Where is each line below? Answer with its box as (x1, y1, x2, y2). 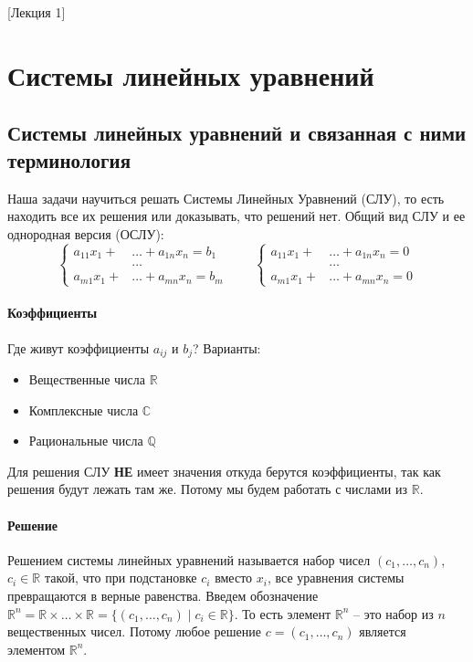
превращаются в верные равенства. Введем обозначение (7, 586, 319, 605)
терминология (7, 145, 131, 173)
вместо (215, 568, 253, 587)
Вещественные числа (28, 370, 145, 389)
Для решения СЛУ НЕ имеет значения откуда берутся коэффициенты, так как (7, 461, 441, 480)
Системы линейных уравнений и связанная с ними (7, 119, 467, 147)
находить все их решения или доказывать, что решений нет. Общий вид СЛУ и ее (7, 206, 466, 226)
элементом (7, 639, 66, 658)
